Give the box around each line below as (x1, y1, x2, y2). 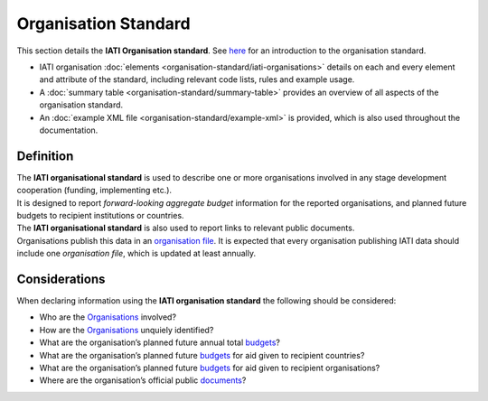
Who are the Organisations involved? (39, 312, 176, 322)
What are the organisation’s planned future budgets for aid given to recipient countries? (39, 350, 365, 360)
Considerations (16, 271, 106, 286)
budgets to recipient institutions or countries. (16, 210, 184, 220)
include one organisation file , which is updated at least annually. (16, 248, 257, 259)
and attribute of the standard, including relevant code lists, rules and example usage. (39, 74, 355, 85)
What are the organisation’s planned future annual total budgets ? (39, 337, 280, 348)
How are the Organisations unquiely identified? (39, 324, 214, 335)
